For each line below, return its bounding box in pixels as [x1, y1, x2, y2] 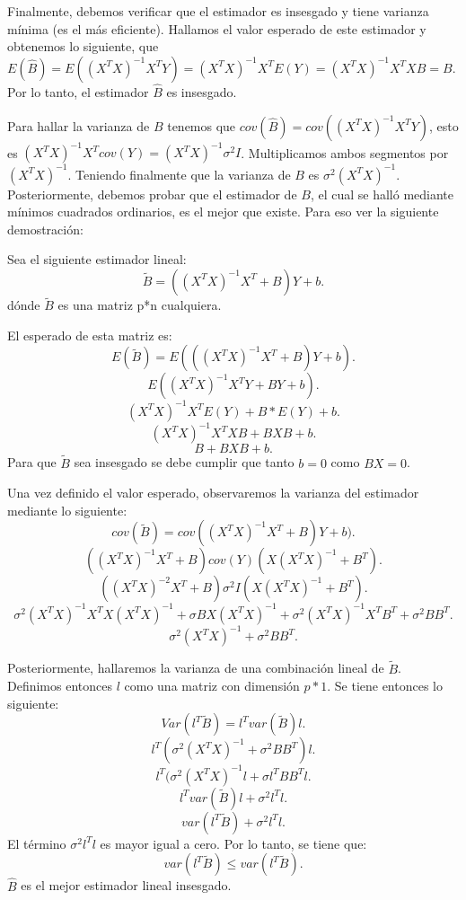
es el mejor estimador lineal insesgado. [21, 876, 232, 895]
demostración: [7, 219, 84, 238]
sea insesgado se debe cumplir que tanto [74, 453, 295, 472]
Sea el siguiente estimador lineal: [7, 250, 187, 269]
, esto [429, 116, 459, 135]
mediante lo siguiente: [7, 500, 127, 519]
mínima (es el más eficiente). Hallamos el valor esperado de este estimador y [7, 19, 426, 38]
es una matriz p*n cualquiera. [57, 296, 222, 314]
